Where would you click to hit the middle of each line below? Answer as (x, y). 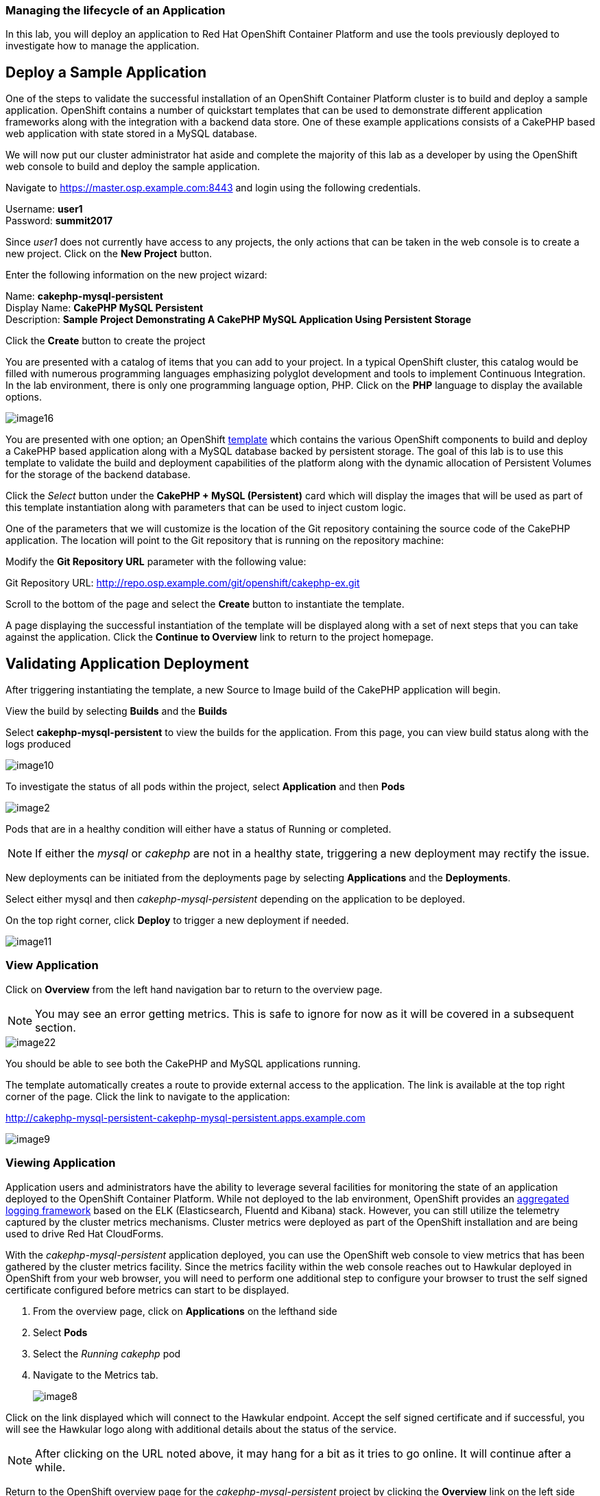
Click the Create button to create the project (106, 341)
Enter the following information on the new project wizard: (136, 275)
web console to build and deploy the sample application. (133, 167)
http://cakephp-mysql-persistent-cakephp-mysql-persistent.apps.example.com (185, 1117)
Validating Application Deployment (127, 663)
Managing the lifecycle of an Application (116, 10)
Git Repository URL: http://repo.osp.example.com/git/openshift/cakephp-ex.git (183, 583)
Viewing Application (61, 1163)
